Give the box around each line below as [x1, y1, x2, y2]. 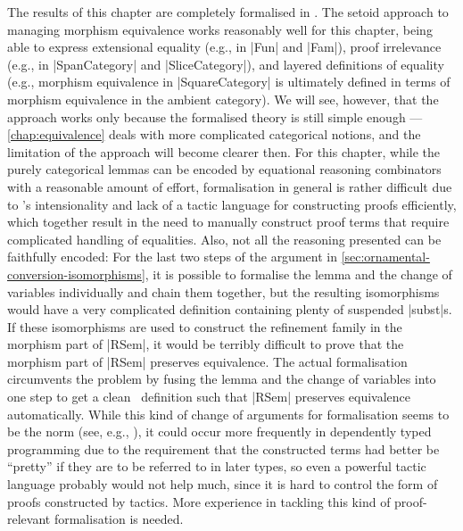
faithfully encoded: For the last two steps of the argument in [7, 247, 337, 266]
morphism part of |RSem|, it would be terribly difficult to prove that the [7, 335, 404, 353]
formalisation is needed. [54, 510, 184, 528]
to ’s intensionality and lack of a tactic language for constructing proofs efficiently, [7, 195, 457, 213]
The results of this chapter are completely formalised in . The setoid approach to [7, 3, 449, 21]
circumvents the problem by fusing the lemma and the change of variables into [7, 369, 436, 388]
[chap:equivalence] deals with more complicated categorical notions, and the [7, 125, 421, 144]
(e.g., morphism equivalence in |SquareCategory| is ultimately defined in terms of [7, 72, 451, 91]
